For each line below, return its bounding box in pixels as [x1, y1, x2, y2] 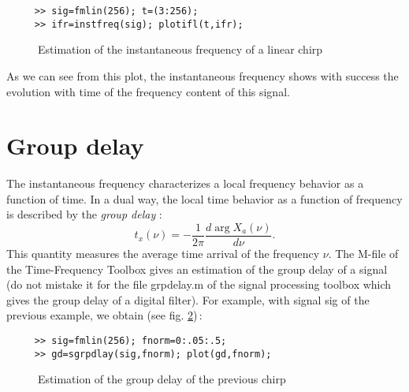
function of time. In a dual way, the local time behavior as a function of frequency [6, 190, 403, 207]
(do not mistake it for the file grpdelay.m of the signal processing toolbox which [6, 276, 392, 293]
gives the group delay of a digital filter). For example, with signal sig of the [6, 291, 370, 308]
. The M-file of [328, 245, 399, 262]
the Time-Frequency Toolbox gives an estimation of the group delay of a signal [6, 260, 388, 277]
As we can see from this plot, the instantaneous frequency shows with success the [6, 67, 399, 84]
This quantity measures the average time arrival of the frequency [6, 245, 320, 262]
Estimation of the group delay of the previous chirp [38, 371, 286, 387]
